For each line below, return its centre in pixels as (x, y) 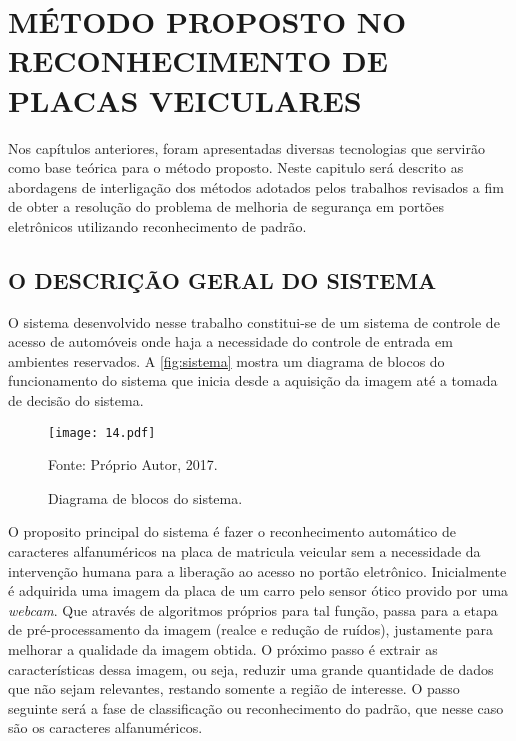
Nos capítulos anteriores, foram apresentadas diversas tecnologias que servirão (246, 147)
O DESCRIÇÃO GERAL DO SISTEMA (222, 279)
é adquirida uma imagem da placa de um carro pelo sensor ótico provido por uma (258, 590)
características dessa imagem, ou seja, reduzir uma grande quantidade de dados (251, 668)
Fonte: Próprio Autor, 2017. (133, 464)
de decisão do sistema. (76, 400)
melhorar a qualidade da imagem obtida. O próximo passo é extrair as (223, 649)
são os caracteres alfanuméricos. (105, 727)
